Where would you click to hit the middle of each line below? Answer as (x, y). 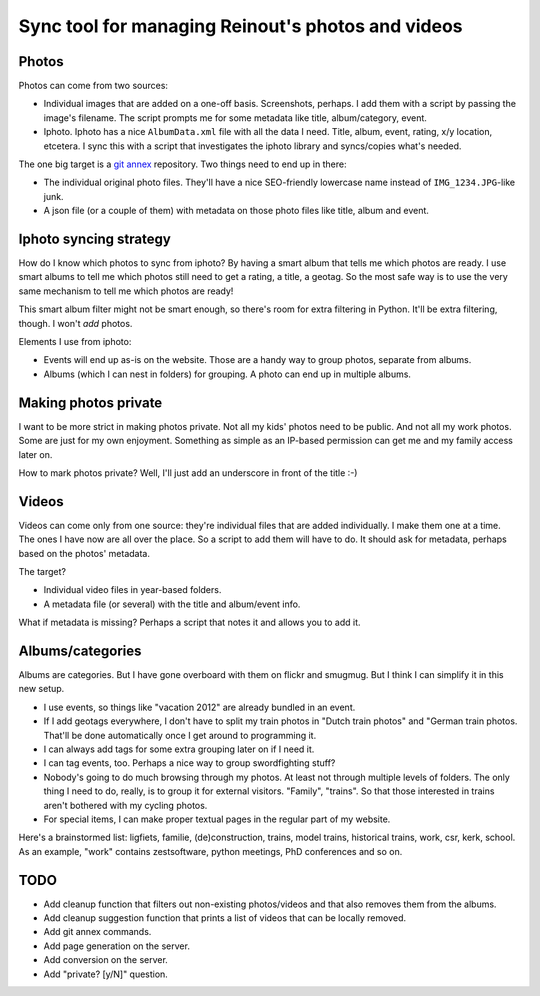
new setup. (41, 689)
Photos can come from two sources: (93, 86)
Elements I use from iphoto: (75, 342)
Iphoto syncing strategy (95, 239)
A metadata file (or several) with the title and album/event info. (172, 604)
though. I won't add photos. (75, 323)
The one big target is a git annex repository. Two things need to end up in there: (182, 164)
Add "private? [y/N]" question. (106, 974)
